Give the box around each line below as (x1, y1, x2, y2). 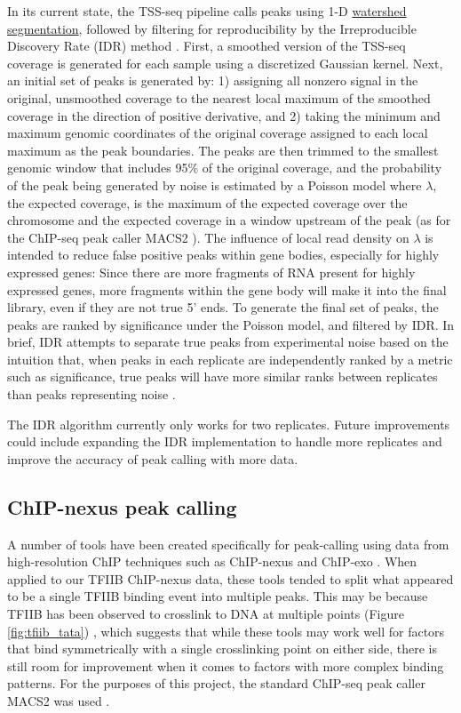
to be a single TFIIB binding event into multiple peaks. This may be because (7, 587, 428, 605)
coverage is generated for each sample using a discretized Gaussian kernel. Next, (7, 53, 443, 72)
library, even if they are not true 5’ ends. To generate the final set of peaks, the (7, 298, 439, 316)
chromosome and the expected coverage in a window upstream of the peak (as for (7, 211, 451, 229)
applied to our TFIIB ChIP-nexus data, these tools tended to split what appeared (7, 569, 454, 588)
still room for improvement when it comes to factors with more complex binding (7, 656, 444, 675)
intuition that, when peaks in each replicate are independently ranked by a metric (7, 349, 453, 368)
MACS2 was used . (7, 691, 110, 709)
